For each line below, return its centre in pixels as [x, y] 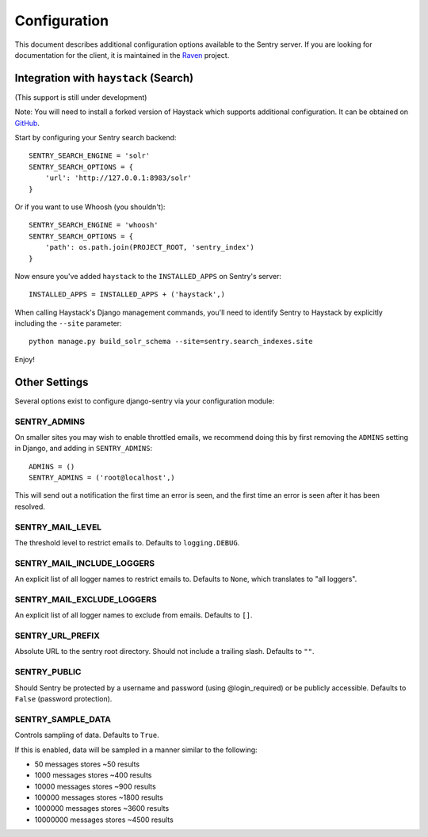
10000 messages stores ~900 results [95, 786]
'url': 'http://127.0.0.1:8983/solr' [118, 178]
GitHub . [27, 123]
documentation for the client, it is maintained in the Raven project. [122, 55]
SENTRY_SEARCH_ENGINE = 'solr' [90, 156]
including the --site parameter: [68, 323]
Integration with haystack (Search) [104, 78]
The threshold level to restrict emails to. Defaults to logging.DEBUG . [127, 543]
